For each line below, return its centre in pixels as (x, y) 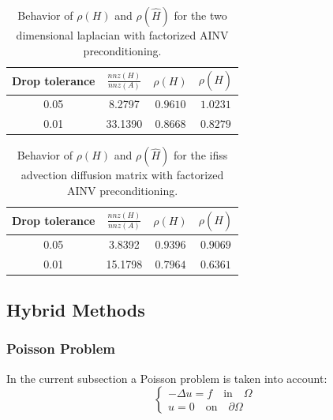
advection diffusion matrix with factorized (122, 175)
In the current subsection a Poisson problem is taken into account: (167, 378)
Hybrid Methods (76, 310)
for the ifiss (200, 155)
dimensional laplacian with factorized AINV (122, 35)
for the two (200, 15)
